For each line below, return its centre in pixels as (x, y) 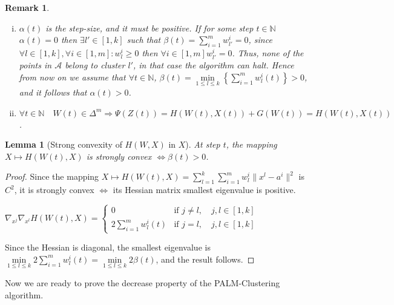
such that (144, 40)
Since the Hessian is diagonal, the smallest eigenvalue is (108, 247)
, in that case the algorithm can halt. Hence (214, 65)
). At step (203, 144)
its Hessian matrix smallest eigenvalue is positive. (204, 190)
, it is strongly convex (54, 190)
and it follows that (53, 92)
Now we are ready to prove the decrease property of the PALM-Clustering (143, 282)
